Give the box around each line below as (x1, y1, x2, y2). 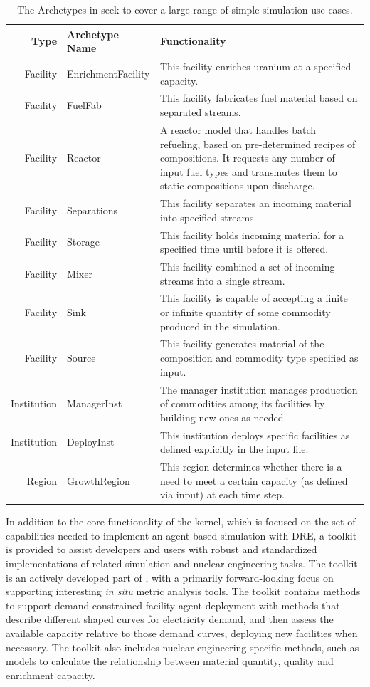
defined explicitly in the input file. (159, 441, 309, 456)
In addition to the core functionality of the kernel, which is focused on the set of (6, 514, 356, 529)
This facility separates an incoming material (159, 196, 351, 211)
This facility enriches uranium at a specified (159, 59, 351, 74)
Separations (67, 202, 117, 217)
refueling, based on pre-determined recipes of (159, 136, 356, 151)
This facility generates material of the (159, 336, 324, 351)
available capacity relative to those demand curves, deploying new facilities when (6, 626, 358, 640)
